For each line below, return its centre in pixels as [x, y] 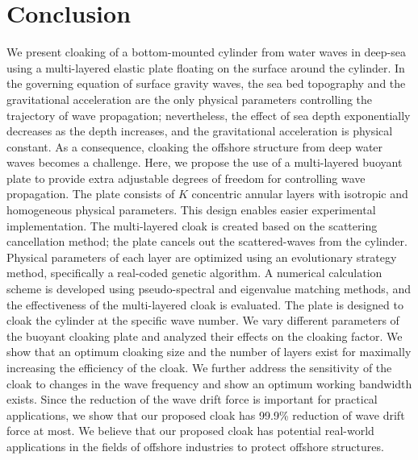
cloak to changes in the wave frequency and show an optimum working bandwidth [209, 383]
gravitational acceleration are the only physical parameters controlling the [190, 99]
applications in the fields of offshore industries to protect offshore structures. [195, 446]
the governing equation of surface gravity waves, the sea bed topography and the [206, 83]
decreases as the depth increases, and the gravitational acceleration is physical [200, 131]
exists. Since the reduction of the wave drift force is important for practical [192, 399]
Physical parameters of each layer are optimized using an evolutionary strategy [202, 257]
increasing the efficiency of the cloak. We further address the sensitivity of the [199, 367]
